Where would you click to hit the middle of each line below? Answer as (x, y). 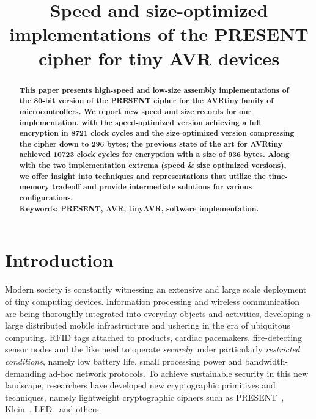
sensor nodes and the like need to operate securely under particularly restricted (152, 349)
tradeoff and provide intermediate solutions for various (152, 187)
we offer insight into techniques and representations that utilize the (142, 176)
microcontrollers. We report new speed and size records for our (135, 111)
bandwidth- (266, 361)
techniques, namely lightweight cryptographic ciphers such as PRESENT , (145, 397)
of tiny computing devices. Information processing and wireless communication (152, 301)
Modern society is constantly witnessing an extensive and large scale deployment (156, 289)
